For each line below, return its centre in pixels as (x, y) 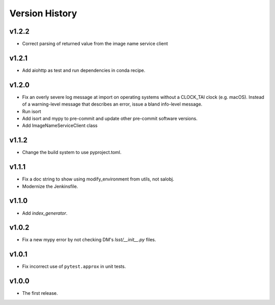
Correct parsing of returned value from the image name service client (95, 44)
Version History (43, 13)
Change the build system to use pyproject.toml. (72, 152)
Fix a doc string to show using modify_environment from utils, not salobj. (98, 179)
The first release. (40, 293)
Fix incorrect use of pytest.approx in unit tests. (74, 266)
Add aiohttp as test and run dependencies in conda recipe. (84, 70)
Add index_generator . (45, 213)
